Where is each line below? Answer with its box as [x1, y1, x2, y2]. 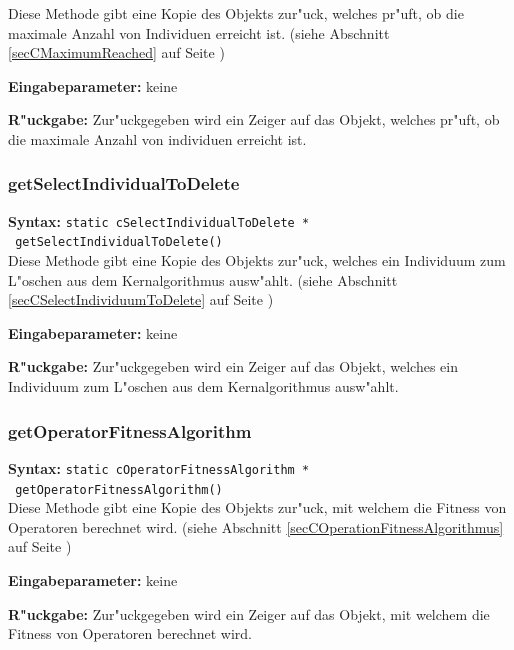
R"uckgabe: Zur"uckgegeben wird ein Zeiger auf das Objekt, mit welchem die [8, 603, 490, 624]
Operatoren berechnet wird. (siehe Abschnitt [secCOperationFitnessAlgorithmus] [8, 516, 504, 537]
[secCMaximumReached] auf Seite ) [8, 42, 225, 63]
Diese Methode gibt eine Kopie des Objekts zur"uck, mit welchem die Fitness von [8, 497, 507, 518]
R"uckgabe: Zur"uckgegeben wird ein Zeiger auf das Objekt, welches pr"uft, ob [8, 109, 500, 130]
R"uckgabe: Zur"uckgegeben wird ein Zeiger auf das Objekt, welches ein [8, 356, 458, 377]
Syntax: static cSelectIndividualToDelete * [8, 210, 310, 231]
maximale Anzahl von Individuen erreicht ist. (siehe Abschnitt [8, 22, 390, 43]
